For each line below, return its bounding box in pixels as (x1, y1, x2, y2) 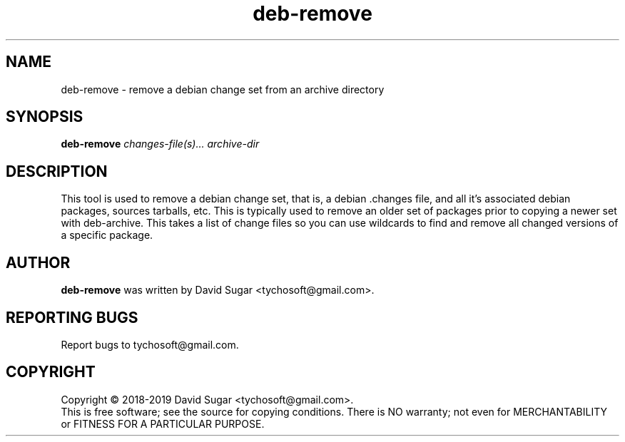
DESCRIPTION (6, 162, 108, 180)
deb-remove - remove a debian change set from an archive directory (61, 83, 385, 96)
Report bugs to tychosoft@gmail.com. (61, 338, 239, 351)
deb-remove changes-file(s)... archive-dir (61, 138, 260, 150)
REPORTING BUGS (6, 308, 138, 327)
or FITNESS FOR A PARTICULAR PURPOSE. (61, 417, 265, 430)
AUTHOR (6, 253, 71, 272)
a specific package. (61, 229, 153, 242)
